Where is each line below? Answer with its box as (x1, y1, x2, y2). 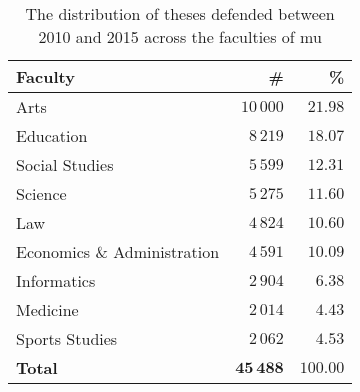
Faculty (16, 65, 75, 88)
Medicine (16, 298, 79, 321)
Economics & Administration (16, 240, 220, 263)
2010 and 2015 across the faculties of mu (38, 25, 322, 48)
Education (16, 124, 88, 147)
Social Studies (16, 153, 114, 176)
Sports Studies (16, 327, 118, 350)
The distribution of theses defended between (25, 2, 335, 25)
